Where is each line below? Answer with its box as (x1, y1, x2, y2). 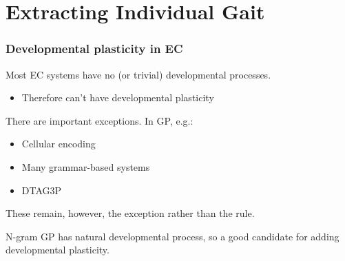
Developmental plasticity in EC (6, 40, 183, 57)
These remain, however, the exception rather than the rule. (6, 206, 255, 220)
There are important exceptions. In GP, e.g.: (6, 113, 194, 127)
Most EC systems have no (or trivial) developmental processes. (6, 67, 271, 81)
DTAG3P (21, 182, 62, 197)
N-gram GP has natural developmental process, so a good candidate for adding (6, 229, 339, 243)
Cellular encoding (21, 136, 96, 151)
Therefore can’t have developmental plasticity (21, 90, 214, 105)
